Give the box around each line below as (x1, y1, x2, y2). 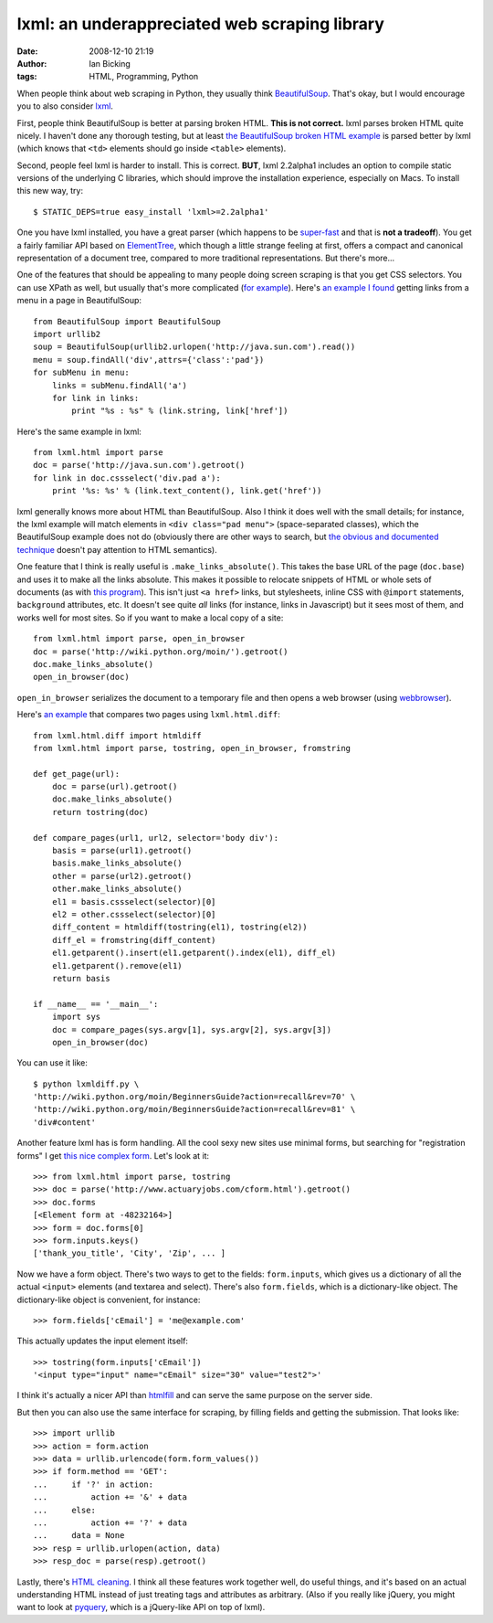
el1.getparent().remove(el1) (51, 960, 183, 971)
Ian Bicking (89, 58, 131, 69)
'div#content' (33, 1117, 96, 1128)
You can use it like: (16, 1057, 89, 1068)
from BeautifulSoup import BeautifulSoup (33, 316, 221, 326)
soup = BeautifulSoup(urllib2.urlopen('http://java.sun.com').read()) (33, 342, 356, 352)
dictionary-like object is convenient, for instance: (16, 1294, 201, 1305)
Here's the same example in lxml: (16, 426, 142, 437)
